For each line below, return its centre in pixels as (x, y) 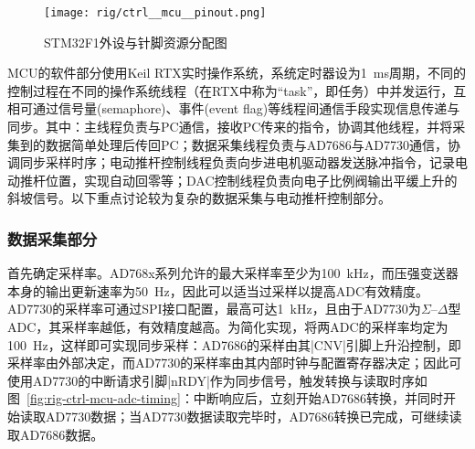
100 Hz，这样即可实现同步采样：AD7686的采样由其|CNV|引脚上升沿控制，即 (234, 344)
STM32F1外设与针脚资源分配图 (136, 42)
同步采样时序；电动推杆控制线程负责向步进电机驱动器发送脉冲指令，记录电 (243, 162)
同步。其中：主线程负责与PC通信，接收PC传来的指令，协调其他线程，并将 (230, 127)
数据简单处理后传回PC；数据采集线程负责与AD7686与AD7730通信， (247, 144)
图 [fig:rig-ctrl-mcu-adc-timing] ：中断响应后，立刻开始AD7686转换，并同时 (226, 398)
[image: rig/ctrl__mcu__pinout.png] (155, 13)
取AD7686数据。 (56, 434)
